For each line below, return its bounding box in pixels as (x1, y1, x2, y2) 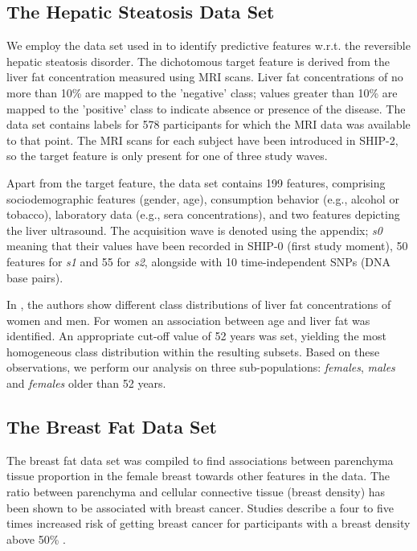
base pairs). (6, 269, 63, 286)
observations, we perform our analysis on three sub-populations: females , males (6, 359, 395, 376)
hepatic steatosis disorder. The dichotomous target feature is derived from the (6, 52, 390, 69)
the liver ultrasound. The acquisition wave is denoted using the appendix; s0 (6, 221, 382, 238)
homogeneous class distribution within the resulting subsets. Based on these (6, 343, 380, 360)
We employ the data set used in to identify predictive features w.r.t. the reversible (6, 37, 411, 54)
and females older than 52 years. (6, 375, 166, 392)
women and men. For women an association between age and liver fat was (6, 311, 370, 328)
